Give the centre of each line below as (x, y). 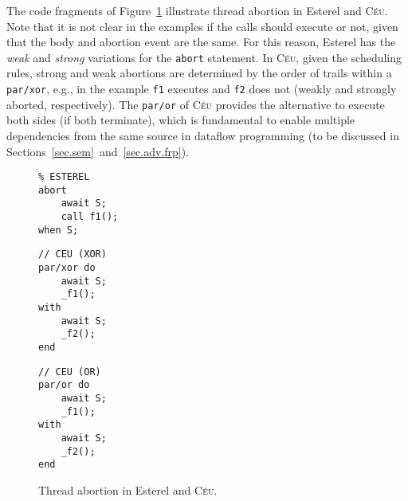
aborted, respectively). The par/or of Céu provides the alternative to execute (196, 104)
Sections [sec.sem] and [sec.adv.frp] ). (98, 151)
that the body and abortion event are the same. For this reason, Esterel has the (201, 42)
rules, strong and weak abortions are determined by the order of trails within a (199, 73)
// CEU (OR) (70, 372)
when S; (59, 230)
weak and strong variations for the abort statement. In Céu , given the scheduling (204, 57)
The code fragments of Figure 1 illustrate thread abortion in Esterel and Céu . (197, 10)
